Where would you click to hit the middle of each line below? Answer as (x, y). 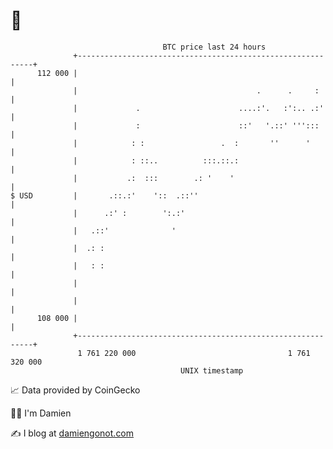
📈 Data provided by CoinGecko (75, 390)
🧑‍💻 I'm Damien (41, 413)
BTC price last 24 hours (214, 47)
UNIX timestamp (212, 370)
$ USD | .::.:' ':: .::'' (104, 195)
